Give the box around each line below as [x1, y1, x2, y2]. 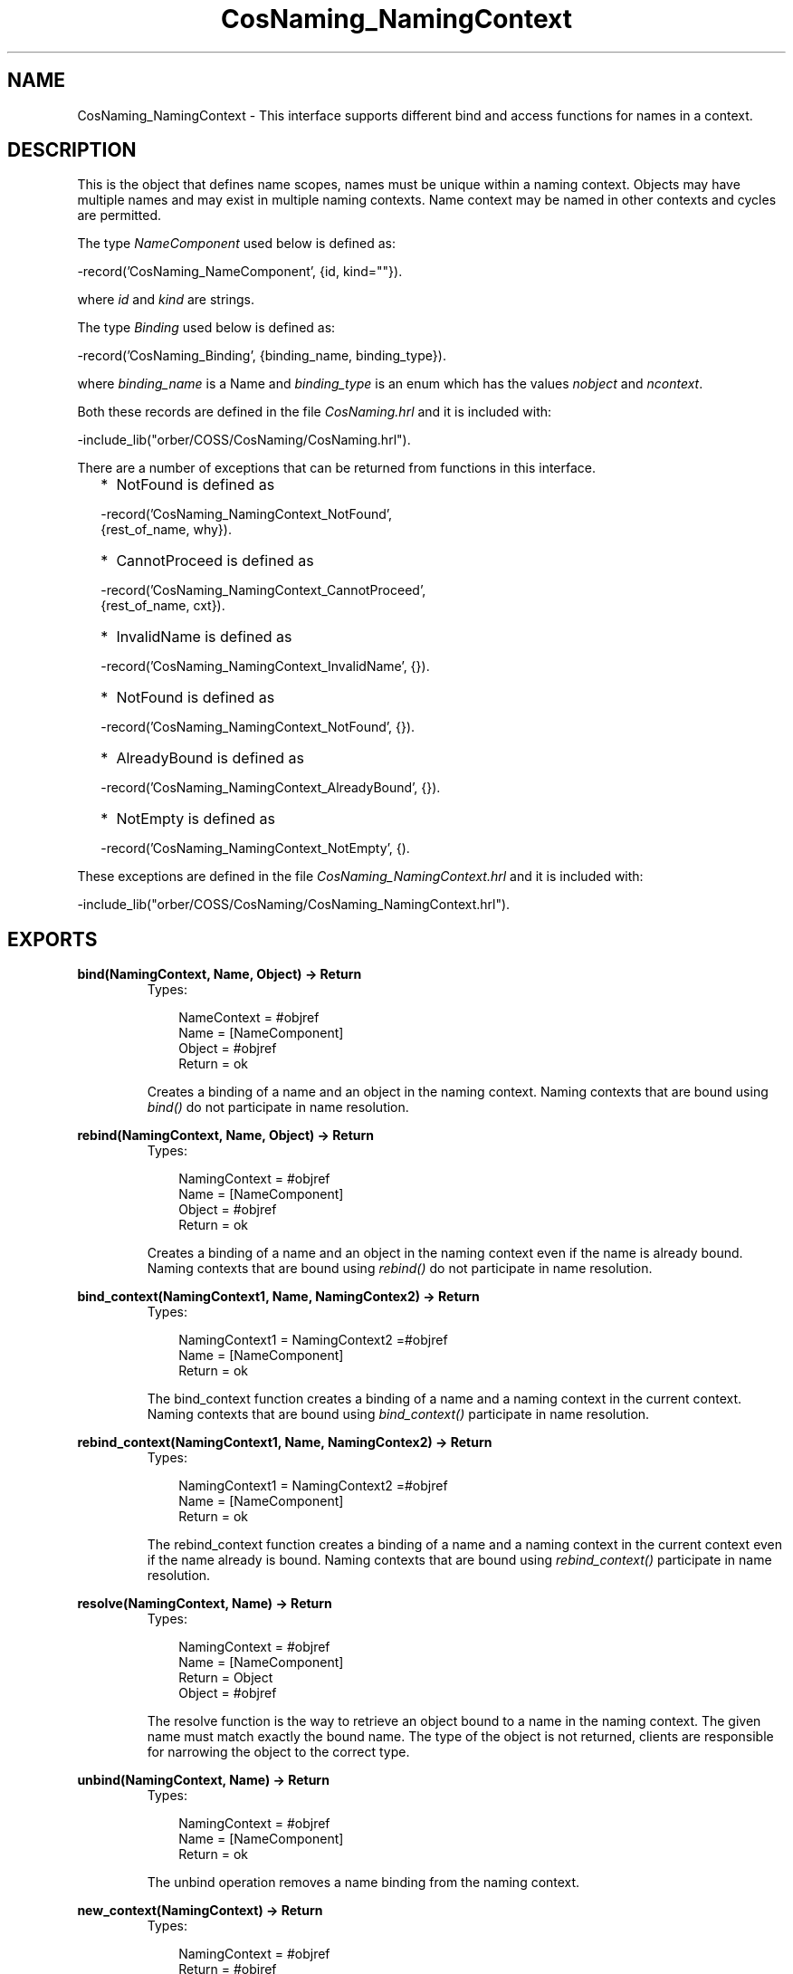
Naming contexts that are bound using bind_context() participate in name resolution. [147, 1406, 650, 1423]
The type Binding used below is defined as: [77, 320, 336, 336]
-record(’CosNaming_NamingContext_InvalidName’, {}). [100, 658, 430, 675]
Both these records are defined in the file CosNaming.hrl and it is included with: [77, 404, 552, 420]
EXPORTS [7, 927, 98, 951]
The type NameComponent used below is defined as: [77, 235, 396, 252]
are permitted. [77, 207, 162, 224]
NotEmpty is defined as [116, 810, 275, 829]
